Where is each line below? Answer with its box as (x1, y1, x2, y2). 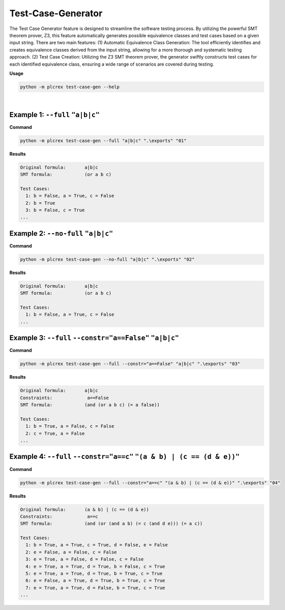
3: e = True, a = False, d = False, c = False (25, 557, 144, 562)
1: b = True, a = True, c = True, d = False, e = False (25, 542, 168, 548)
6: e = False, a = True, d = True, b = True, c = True (25, 578, 165, 584)
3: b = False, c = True (25, 207, 85, 213)
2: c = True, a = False (25, 430, 85, 436)
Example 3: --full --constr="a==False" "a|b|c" (9, 334, 179, 342)
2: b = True (25, 200, 55, 206)
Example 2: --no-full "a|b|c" (9, 229, 113, 238)
